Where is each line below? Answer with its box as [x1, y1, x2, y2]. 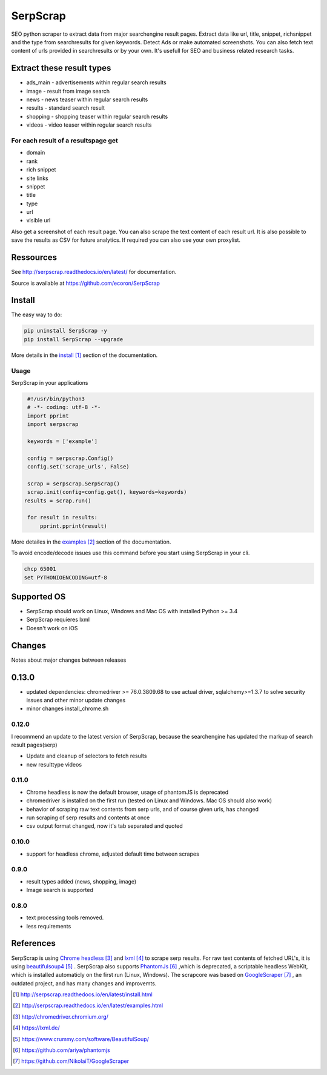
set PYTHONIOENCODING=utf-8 [24, 574, 107, 581]
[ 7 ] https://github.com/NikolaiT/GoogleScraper [13, 1057, 130, 1065]
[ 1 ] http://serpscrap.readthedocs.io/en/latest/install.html [13, 991, 153, 998]
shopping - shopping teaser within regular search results [26, 113, 168, 120]
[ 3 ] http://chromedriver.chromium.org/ [13, 1013, 109, 1020]
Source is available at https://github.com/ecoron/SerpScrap [11, 279, 160, 287]
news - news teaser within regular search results [26, 96, 148, 103]
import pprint [27, 412, 69, 419]
